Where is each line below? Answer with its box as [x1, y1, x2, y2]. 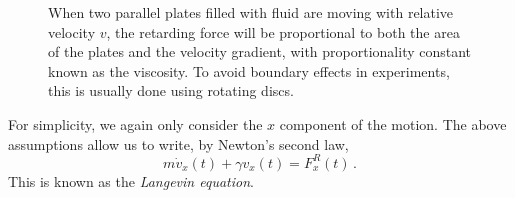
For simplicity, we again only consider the [8, 113, 263, 134]
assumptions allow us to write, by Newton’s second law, [8, 133, 349, 154]
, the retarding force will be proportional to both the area [106, 21, 460, 42]
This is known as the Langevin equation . [8, 170, 254, 191]
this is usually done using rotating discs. [48, 80, 294, 101]
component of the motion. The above [279, 113, 507, 134]
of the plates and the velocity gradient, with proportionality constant [48, 41, 472, 62]
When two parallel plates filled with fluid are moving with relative [48, 2, 454, 22]
